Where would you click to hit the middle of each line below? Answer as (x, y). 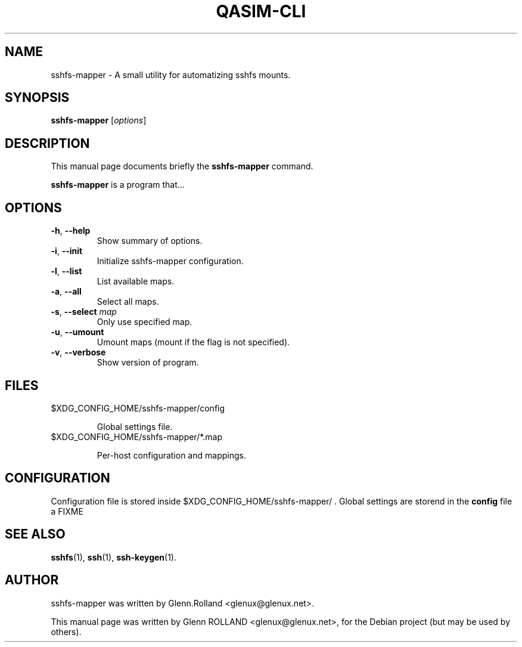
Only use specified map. (145, 322)
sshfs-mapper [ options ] (99, 120)
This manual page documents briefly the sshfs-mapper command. (182, 166)
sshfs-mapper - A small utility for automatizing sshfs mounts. (171, 75)
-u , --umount (77, 332)
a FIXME (67, 511)
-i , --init (67, 251)
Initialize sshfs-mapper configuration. (170, 261)
